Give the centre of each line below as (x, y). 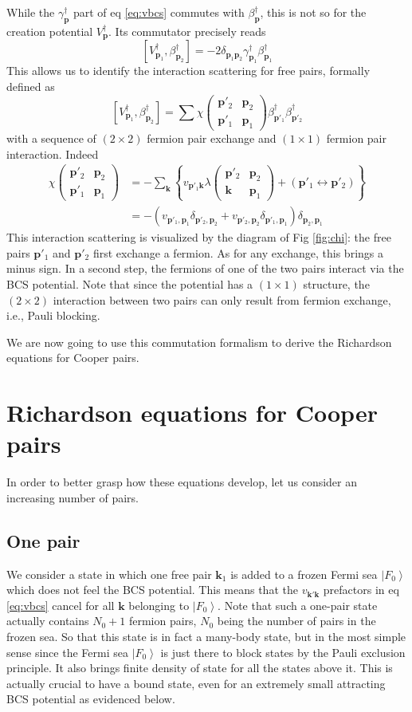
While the (31, 12)
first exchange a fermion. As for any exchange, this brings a (238, 252)
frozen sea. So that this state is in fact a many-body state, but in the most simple (206, 636)
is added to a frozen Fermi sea (304, 574)
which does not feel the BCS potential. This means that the (152, 590)
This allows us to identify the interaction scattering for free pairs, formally (188, 71)
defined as (31, 86)
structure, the (336, 283)
